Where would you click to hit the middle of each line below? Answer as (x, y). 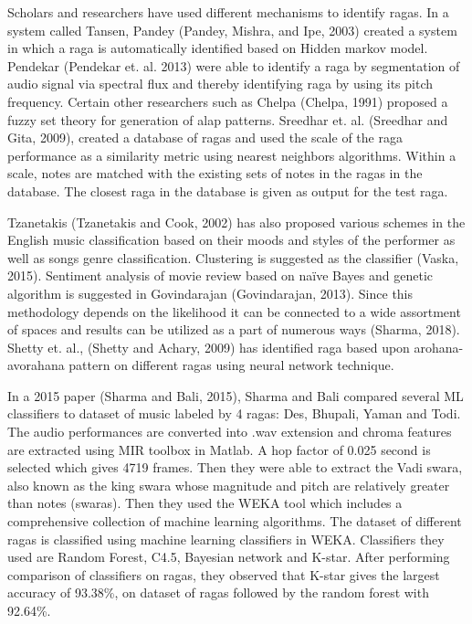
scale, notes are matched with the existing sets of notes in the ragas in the (215, 173)
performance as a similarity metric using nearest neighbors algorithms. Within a (232, 155)
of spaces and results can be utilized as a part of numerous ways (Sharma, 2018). (234, 329)
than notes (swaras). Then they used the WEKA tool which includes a (205, 503)
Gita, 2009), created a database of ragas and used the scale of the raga (205, 137)
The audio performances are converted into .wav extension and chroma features (230, 432)
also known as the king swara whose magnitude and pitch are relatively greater (229, 485)
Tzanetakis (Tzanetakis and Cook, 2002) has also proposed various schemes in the (236, 222)
